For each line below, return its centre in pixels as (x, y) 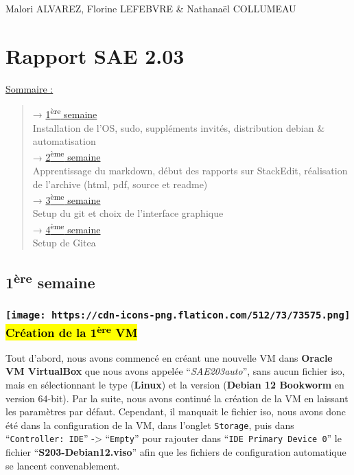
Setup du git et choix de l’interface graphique (128, 213)
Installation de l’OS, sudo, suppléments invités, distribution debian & (179, 127)
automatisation (64, 141)
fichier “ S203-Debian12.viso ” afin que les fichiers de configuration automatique (176, 452)
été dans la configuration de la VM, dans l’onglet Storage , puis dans (150, 425)
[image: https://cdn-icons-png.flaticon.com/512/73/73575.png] (178, 315)
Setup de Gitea (64, 243)
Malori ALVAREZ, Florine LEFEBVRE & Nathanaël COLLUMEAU (151, 8)
